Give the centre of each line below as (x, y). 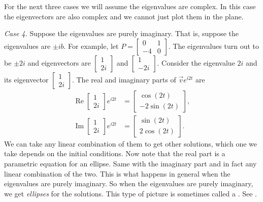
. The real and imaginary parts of (124, 79)
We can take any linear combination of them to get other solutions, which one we (130, 143)
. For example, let (91, 46)
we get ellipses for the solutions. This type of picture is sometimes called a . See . (130, 193)
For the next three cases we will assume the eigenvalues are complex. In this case (130, 6)
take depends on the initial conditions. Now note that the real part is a (115, 153)
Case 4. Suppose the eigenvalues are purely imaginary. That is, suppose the (122, 33)
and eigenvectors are (59, 62)
